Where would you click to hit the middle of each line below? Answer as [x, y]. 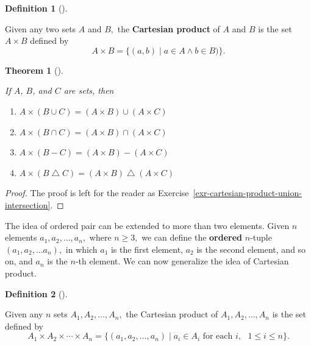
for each [218, 337]
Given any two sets [41, 28]
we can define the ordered [192, 237]
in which [81, 249]
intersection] [28, 204]
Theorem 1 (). [34, 70]
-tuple [261, 237]
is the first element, [147, 249]
